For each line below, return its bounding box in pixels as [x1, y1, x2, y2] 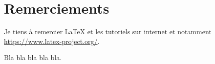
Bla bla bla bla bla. [4, 52, 62, 63]
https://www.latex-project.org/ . [4, 36, 100, 46]
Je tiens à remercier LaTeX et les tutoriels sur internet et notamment [4, 26, 212, 37]
